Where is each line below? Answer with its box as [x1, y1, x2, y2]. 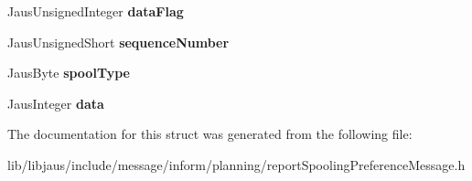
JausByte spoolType [7, 63, 130, 82]
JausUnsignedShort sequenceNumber [7, 32, 230, 51]
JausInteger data [7, 93, 104, 112]
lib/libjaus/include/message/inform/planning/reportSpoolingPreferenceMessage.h [7, 154, 466, 174]
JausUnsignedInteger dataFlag [7, 2, 184, 20]
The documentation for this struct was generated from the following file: [7, 124, 413, 144]
